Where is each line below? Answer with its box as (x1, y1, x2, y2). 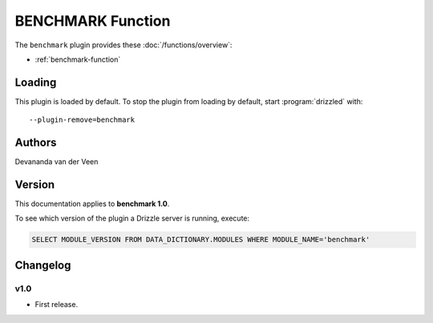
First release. (34, 300, 79, 309)
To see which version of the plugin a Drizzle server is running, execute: (14, 213, 250, 224)
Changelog (14, 258, 71, 272)
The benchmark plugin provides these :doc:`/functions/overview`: (14, 40, 233, 50)
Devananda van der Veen (14, 157, 99, 167)
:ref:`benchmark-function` (34, 55, 121, 64)
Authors (14, 136, 57, 150)
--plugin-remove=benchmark (29, 115, 136, 124)
